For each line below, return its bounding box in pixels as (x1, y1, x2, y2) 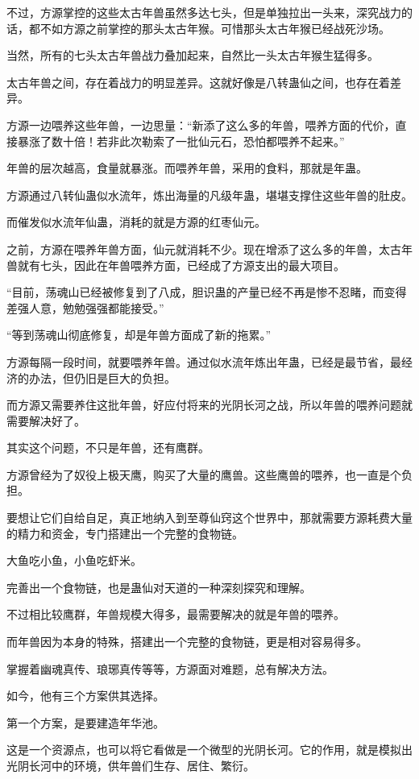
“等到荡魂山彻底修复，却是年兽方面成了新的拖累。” (6, 326, 272, 343)
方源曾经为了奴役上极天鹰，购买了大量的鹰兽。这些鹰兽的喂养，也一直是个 (6, 466, 401, 483)
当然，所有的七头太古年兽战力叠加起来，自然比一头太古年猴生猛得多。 (6, 47, 379, 64)
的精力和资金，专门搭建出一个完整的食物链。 (6, 524, 243, 541)
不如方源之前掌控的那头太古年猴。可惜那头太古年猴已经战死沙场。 (39, 19, 390, 36)
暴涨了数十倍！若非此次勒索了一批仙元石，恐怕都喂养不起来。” (17, 132, 345, 149)
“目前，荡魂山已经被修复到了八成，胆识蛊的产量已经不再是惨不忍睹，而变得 (6, 284, 407, 300)
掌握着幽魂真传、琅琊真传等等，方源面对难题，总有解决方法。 (6, 660, 334, 677)
